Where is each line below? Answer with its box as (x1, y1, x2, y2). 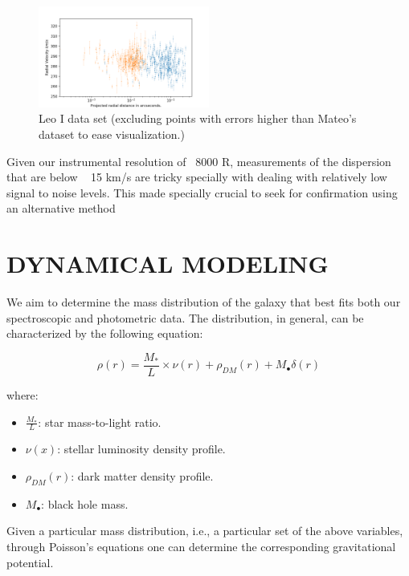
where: (6, 387, 39, 403)
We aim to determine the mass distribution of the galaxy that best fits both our (6, 294, 401, 310)
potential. (6, 554, 54, 570)
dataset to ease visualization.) (39, 126, 185, 143)
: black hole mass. (41, 495, 129, 512)
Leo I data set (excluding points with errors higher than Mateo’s (39, 110, 357, 127)
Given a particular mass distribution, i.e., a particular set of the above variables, (6, 522, 403, 539)
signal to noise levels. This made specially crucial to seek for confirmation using (6, 184, 398, 201)
